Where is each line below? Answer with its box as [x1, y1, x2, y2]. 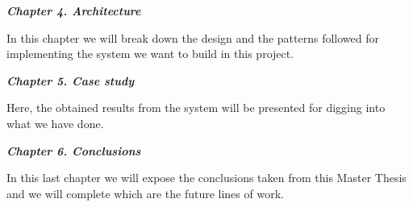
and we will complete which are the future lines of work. [6, 184, 284, 201]
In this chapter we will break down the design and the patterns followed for [6, 29, 379, 46]
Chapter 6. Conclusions [6, 142, 141, 159]
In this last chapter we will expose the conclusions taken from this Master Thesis [6, 169, 407, 186]
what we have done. [6, 114, 104, 131]
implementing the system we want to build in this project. [6, 45, 294, 62]
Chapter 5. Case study [6, 72, 135, 89]
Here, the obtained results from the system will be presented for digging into [6, 99, 386, 116]
